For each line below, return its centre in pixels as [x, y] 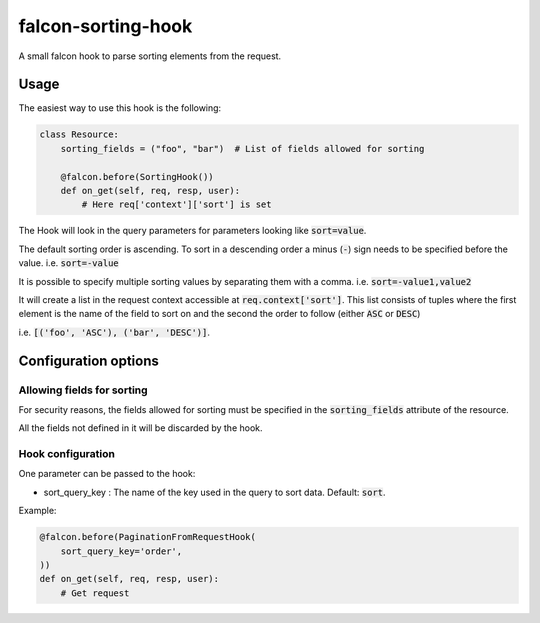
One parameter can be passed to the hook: [107, 474]
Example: [37, 511]
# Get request [95, 593]
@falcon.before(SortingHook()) [137, 176]
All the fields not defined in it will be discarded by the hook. [141, 428]
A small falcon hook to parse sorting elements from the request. [150, 56]
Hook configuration [66, 454]
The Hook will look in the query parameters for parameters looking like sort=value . [192, 231]
